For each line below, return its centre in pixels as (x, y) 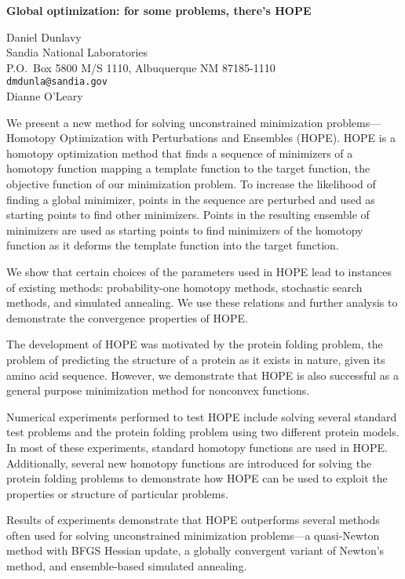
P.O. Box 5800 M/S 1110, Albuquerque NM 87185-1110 (141, 67)
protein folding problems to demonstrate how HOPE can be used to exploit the (197, 478)
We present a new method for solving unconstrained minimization (165, 122)
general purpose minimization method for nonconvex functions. (158, 390)
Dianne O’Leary (45, 96)
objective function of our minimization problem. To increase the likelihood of (191, 184)
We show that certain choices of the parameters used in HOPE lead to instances (199, 271)
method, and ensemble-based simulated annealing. (127, 566)
